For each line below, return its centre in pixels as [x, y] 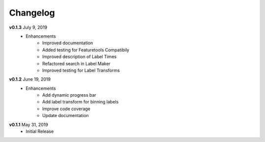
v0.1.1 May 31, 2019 [29, 124]
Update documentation [66, 116]
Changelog [32, 13]
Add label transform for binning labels [80, 102]
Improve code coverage [66, 109]
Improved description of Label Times [79, 57]
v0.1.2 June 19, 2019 [30, 79]
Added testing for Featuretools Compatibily [86, 50]
